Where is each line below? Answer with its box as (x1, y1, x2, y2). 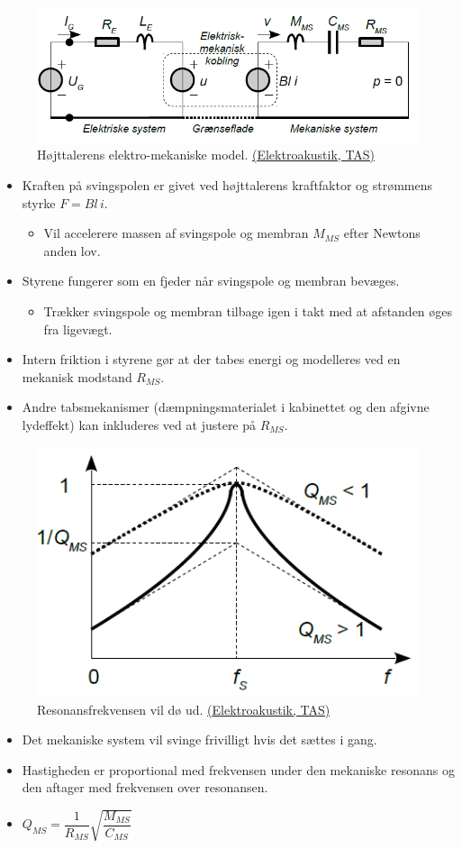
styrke (22, 193, 56, 212)
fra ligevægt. (43, 319, 113, 338)
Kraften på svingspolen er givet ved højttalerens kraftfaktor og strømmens (22, 176, 433, 195)
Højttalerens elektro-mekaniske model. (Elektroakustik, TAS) (37, 145, 376, 164)
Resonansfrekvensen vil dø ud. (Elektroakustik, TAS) (37, 699, 331, 718)
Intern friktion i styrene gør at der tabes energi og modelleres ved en (22, 350, 401, 369)
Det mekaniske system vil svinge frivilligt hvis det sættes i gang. (22, 730, 377, 749)
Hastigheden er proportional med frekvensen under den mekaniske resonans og (22, 760, 455, 779)
